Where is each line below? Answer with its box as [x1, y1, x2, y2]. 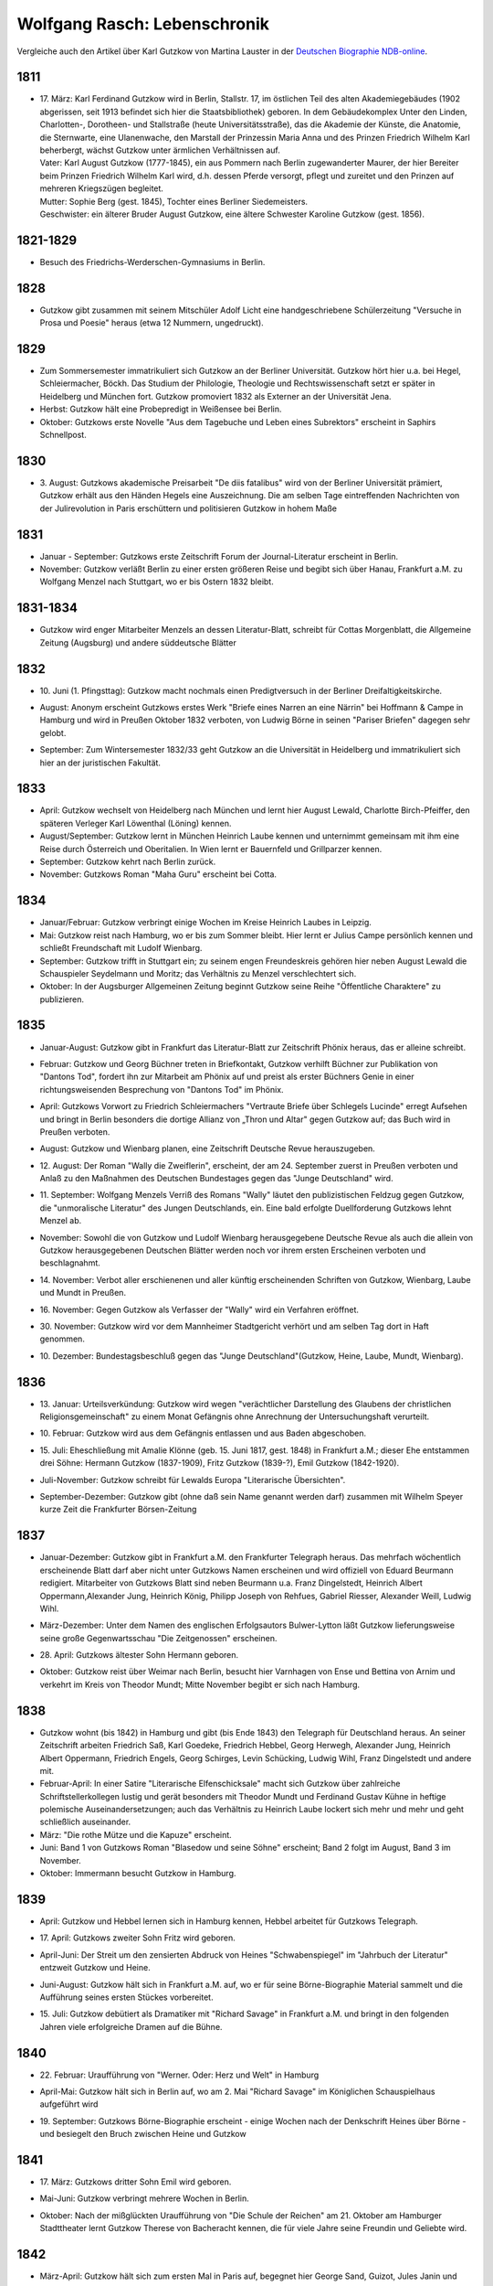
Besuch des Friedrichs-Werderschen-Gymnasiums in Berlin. [39, 256, 266, 267]
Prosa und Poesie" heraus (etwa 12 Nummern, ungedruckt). [39, 317, 264, 328]
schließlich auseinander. [39, 1816, 131, 1828]
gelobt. [39, 727, 67, 738]
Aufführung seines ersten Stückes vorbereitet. [39, 1992, 214, 2003]
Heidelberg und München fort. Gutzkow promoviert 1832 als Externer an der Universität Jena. [39, 390, 392, 401]
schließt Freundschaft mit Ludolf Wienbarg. [39, 943, 203, 954]
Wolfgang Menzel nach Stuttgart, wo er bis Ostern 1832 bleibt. [39, 576, 274, 587]
